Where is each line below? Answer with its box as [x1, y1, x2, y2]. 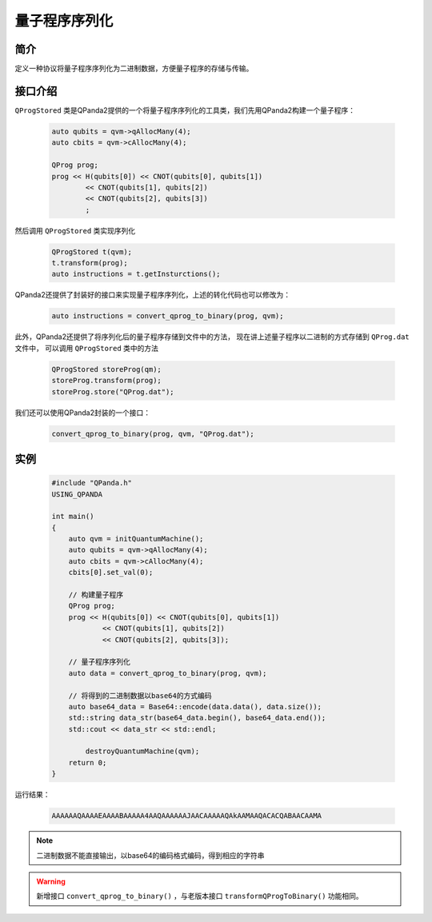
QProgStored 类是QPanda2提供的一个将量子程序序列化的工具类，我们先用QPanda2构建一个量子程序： [14, 105, 356, 115]
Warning [36, 876, 66, 886]
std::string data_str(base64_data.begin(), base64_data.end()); [68, 713, 326, 723]
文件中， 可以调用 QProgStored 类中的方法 [14, 343, 159, 353]
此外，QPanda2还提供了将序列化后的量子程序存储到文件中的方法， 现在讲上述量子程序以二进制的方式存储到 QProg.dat [14, 332, 410, 341]
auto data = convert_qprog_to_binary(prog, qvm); [68, 669, 267, 677]
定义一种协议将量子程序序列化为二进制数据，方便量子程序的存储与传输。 [14, 64, 254, 74]
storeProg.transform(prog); [51, 376, 162, 385]
